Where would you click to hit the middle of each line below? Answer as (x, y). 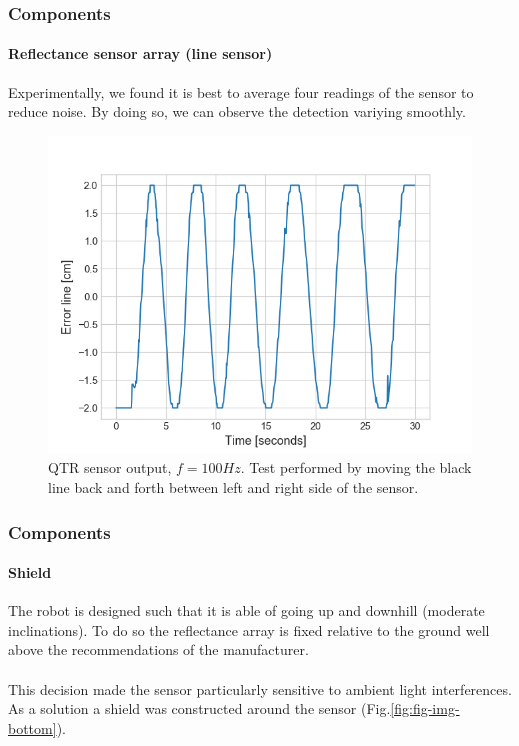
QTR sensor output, (110, 467)
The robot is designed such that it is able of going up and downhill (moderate (246, 610)
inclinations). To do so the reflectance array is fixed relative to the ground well (249, 629)
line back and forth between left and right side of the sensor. (233, 487)
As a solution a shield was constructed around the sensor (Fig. (199, 708)
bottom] (32, 727)
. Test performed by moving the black (356, 467)
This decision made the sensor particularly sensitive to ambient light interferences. (260, 688)
